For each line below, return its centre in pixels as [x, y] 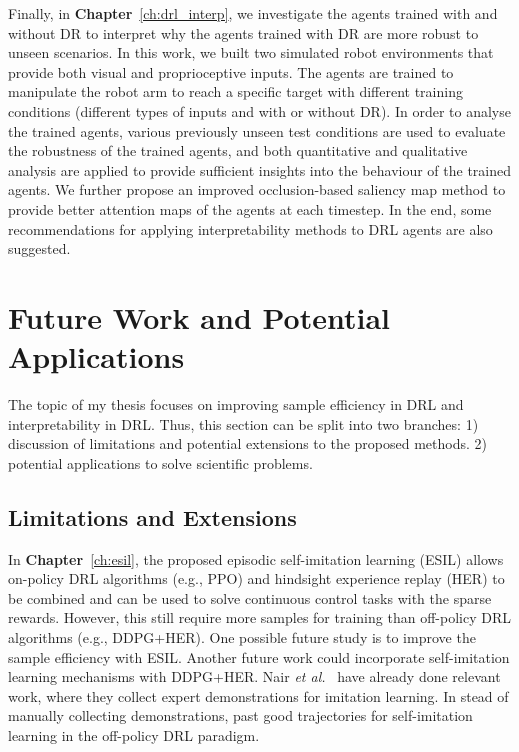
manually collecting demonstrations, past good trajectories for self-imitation [240, 715]
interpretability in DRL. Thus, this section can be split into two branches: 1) [243, 423]
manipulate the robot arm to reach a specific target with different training [235, 91]
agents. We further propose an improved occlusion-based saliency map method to [257, 189]
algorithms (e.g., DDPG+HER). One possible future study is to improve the [242, 636]
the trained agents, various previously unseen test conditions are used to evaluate [257, 130]
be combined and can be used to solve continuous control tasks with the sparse [250, 597]
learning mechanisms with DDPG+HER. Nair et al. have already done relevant [254, 676]
